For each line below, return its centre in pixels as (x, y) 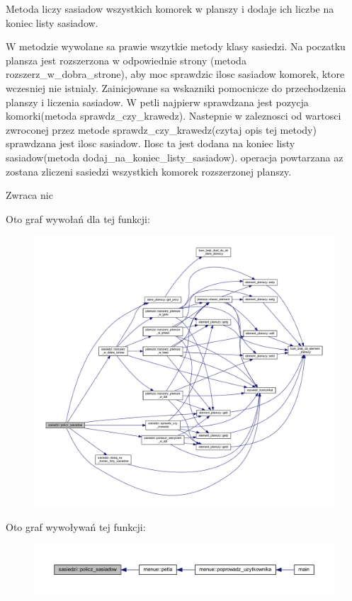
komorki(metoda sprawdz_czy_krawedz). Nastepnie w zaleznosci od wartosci (174, 116)
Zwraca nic (29, 195)
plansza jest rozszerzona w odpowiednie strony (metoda (126, 60)
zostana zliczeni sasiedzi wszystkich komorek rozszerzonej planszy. (149, 171)
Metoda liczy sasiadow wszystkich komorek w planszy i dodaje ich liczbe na (170, 8)
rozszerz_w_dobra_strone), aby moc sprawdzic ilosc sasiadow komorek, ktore (175, 74)
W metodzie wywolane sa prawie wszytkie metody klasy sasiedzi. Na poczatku (176, 46)
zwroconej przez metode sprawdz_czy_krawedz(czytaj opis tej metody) (161, 129)
